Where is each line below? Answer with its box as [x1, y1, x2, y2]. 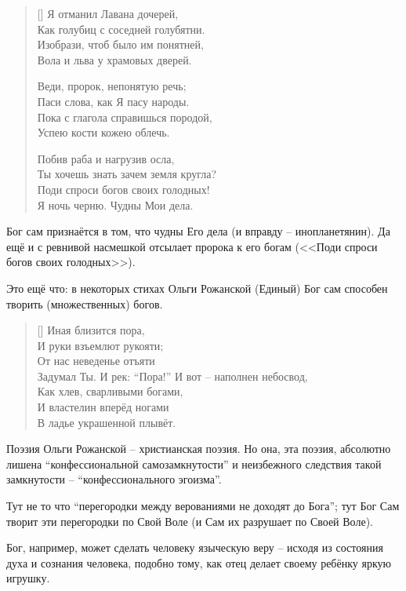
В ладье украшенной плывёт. [37, 414, 176, 430]
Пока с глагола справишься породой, [37, 108, 212, 125]
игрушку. [6, 570, 50, 586]
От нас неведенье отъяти [37, 352, 155, 369]
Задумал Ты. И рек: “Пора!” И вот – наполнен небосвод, [37, 367, 308, 384]
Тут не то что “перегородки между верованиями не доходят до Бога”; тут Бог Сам [6, 498, 400, 514]
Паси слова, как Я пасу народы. [37, 93, 190, 109]
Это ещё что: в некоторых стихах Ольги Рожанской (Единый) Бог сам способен [6, 279, 388, 296]
